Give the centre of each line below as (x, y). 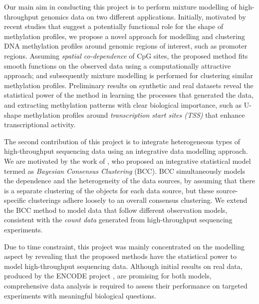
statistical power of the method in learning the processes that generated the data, (129, 95)
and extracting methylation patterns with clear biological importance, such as (123, 104)
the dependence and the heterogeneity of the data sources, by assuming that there (129, 181)
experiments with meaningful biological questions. (80, 295)
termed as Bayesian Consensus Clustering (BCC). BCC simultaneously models (125, 171)
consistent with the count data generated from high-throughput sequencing (118, 220)
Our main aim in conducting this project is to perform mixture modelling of (120, 7)
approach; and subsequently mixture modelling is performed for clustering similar (129, 75)
